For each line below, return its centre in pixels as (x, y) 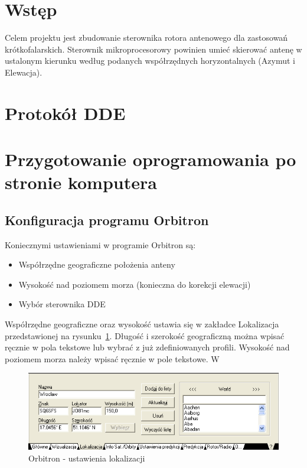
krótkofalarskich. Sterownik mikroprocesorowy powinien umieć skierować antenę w (153, 49)
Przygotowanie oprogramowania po (151, 159)
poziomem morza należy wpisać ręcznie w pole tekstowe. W (112, 358)
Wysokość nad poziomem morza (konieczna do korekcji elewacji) (135, 284)
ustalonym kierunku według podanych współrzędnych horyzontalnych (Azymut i (150, 61)
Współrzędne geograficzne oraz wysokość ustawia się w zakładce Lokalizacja (142, 324)
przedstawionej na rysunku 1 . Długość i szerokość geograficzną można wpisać (145, 335)
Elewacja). (24, 72)
